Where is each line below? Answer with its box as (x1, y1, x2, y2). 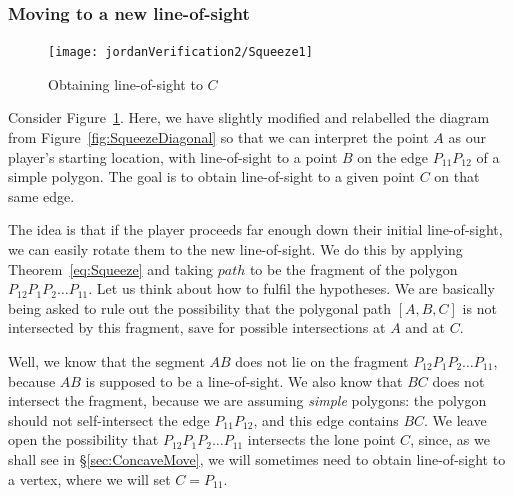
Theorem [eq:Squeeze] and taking (8, 258, 213, 279)
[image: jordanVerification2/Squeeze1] (48, 45, 313, 60)
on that (434, 166, 480, 187)
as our (448, 127, 486, 148)
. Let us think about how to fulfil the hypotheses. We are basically (88, 278, 495, 299)
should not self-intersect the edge (8, 409, 210, 430)
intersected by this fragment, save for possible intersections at (8, 317, 386, 338)
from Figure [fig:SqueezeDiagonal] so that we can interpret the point (8, 127, 429, 148)
